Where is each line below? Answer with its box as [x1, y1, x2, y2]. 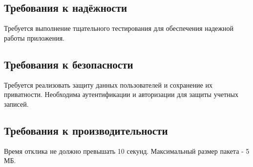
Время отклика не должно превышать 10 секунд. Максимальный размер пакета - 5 [4, 145, 250, 156]
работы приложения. [4, 32, 64, 43]
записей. [4, 98, 29, 109]
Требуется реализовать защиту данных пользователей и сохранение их [4, 79, 212, 90]
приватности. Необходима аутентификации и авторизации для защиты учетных [4, 89, 238, 99]
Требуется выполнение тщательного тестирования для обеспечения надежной [4, 23, 233, 33]
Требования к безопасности [4, 56, 133, 72]
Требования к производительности [4, 122, 168, 138]
